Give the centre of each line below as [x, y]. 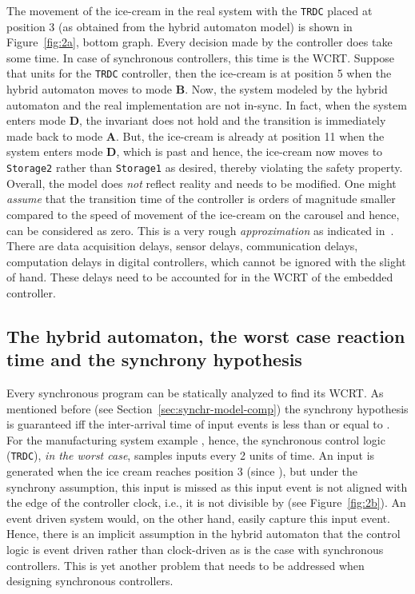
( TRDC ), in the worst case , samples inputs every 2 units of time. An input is [191, 455]
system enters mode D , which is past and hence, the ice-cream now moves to [195, 151]
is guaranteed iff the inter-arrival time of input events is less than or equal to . [198, 424]
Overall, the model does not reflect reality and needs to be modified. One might [202, 183]
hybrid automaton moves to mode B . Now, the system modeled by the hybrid [197, 89]
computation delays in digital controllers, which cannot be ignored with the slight [206, 261]
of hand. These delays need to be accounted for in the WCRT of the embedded [200, 277]
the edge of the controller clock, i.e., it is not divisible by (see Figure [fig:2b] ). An [206, 502]
